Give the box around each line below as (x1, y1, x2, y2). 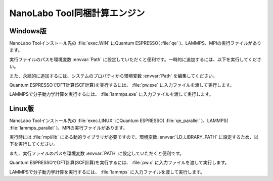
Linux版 (9, 104, 34, 113)
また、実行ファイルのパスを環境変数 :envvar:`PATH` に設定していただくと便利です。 (9, 150, 185, 156)
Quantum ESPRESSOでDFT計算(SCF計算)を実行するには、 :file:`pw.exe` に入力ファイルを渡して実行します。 (9, 82, 235, 88)
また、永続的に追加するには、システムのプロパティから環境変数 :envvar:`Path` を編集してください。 (9, 73, 217, 79)
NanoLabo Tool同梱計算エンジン (9, 8, 145, 19)
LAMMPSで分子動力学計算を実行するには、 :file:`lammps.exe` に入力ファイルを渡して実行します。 (9, 91, 214, 97)
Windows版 (9, 27, 47, 35)
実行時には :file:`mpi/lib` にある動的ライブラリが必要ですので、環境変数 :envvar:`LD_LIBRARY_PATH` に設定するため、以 (9, 134, 259, 140)
